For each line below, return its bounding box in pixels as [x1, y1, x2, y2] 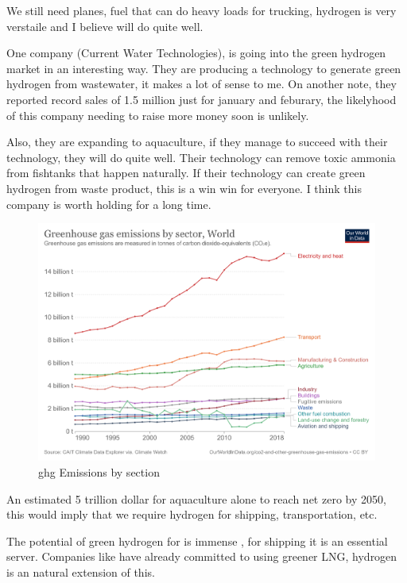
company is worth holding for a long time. [6, 195, 211, 212]
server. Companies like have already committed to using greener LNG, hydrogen [6, 548, 397, 565]
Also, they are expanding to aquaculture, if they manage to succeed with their [6, 133, 388, 150]
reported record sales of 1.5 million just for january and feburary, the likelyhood [6, 91, 397, 107]
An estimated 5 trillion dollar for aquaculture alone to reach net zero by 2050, [6, 490, 386, 507]
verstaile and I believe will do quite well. [6, 17, 203, 34]
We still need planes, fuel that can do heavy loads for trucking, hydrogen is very [6, 2, 397, 18]
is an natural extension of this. [6, 563, 155, 580]
